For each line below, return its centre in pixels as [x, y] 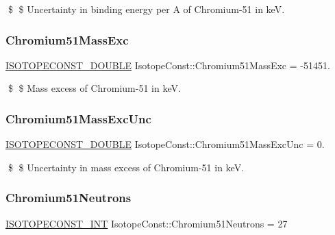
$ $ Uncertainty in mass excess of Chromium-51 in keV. [126, 167]
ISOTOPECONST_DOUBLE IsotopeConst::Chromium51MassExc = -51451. [168, 65]
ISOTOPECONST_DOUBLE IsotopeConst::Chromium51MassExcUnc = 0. [165, 144]
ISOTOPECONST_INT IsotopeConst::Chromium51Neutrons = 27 [147, 223]
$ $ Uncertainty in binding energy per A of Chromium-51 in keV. [146, 9]
